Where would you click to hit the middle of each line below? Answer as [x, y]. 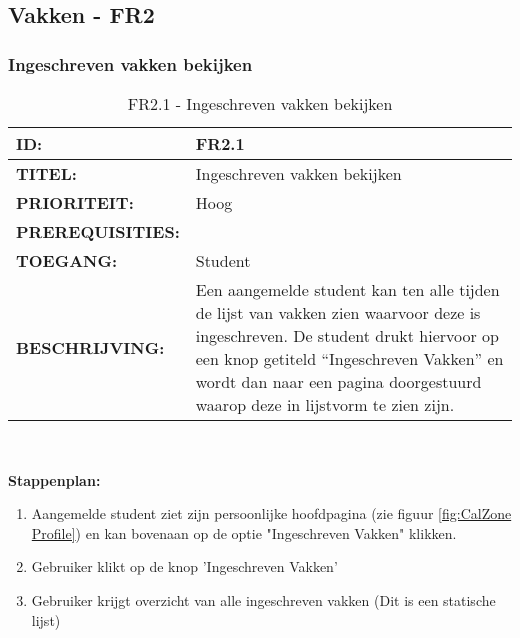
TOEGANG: [67, 260]
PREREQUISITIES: [98, 231]
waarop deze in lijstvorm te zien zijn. [325, 404]
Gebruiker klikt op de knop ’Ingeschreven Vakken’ [184, 566]
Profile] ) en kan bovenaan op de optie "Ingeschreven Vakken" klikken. [244, 532]
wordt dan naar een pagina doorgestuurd [338, 381]
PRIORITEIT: [75, 202]
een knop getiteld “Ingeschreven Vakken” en [349, 358]
